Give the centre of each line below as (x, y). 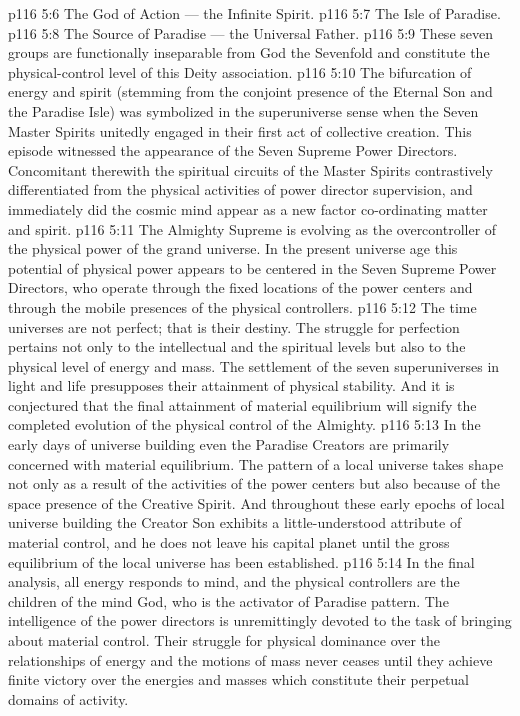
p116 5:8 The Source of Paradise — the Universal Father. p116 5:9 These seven (250, 32)
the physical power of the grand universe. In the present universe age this (233, 248)
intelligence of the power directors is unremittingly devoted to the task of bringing (260, 620)
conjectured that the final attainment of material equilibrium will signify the (242, 404)
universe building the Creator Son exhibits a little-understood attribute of (235, 522)
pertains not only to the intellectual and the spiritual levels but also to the (237, 346)
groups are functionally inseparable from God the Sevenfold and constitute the (249, 52)
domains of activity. (68, 698)
